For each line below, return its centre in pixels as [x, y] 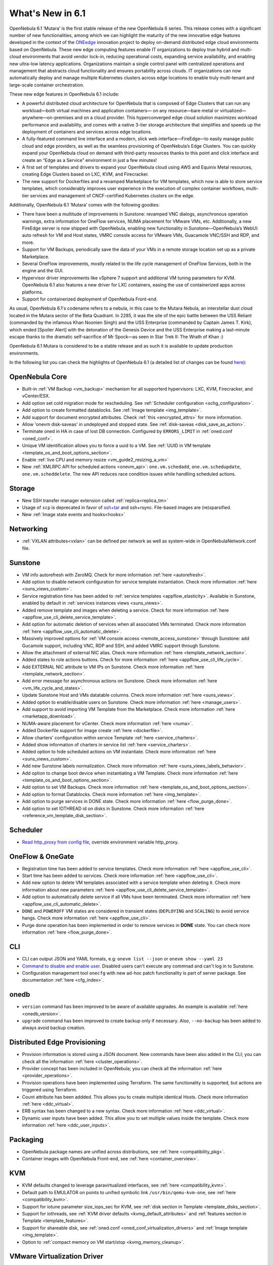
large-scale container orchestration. [47, 85]
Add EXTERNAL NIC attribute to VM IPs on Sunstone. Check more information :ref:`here [113, 667]
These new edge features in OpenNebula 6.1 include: [64, 94]
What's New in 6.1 [48, 13]
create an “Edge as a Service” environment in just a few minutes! [89, 160]
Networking [29, 529]
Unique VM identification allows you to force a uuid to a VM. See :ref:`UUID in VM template [116, 446]
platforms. [33, 292]
